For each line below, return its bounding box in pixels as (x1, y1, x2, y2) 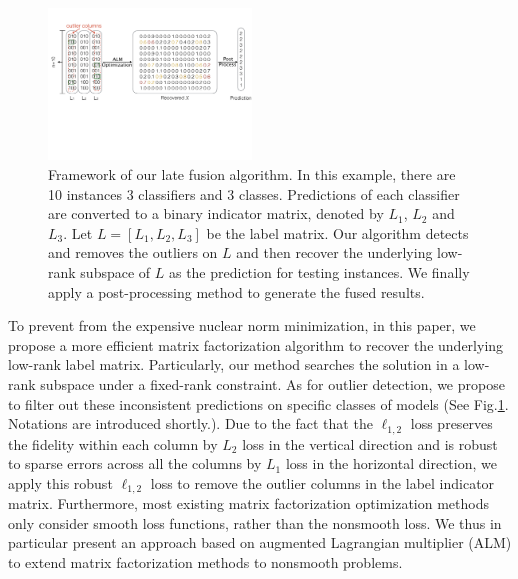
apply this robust (8, 472, 113, 493)
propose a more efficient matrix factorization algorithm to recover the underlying (8, 334, 504, 355)
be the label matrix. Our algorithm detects (206, 222, 469, 243)
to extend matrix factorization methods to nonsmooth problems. (8, 552, 403, 573)
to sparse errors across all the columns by (8, 453, 262, 474)
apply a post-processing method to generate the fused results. (48, 281, 425, 302)
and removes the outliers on (48, 242, 218, 263)
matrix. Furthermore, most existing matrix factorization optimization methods (8, 493, 489, 514)
